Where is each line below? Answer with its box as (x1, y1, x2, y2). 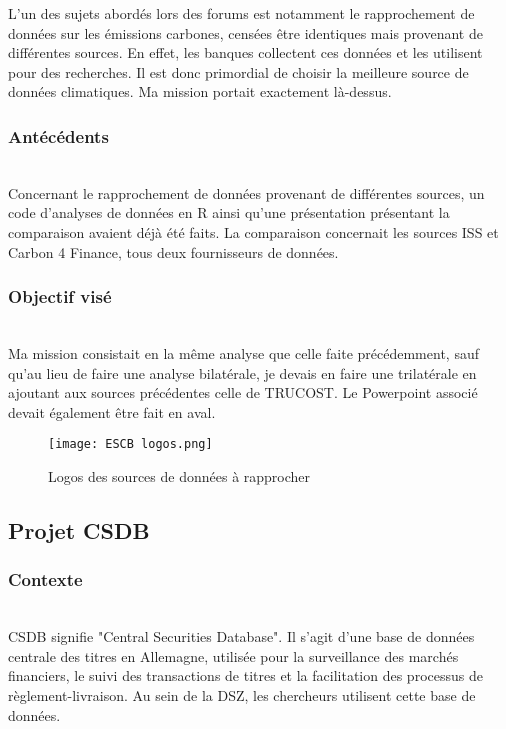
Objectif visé (8, 284, 112, 309)
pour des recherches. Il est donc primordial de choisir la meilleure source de (8, 61, 469, 82)
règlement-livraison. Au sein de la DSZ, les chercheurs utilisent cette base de (8, 684, 476, 705)
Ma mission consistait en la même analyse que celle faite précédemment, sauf (8, 342, 479, 363)
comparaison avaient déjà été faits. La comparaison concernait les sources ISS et (8, 221, 499, 242)
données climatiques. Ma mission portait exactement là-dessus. (8, 81, 392, 102)
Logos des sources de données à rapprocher (48, 466, 311, 486)
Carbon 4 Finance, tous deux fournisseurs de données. (8, 241, 339, 262)
